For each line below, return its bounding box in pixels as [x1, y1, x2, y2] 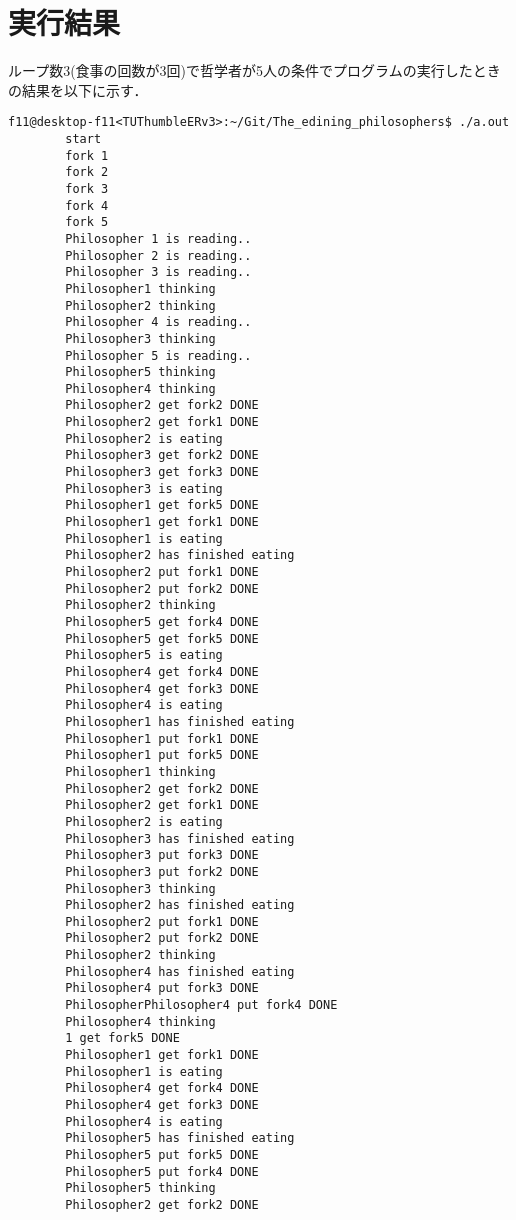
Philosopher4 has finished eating [65, 964, 295, 979]
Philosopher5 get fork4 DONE [65, 615, 259, 629]
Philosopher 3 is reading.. [65, 265, 252, 280]
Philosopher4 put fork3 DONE [65, 981, 259, 996]
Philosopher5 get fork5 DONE [65, 631, 259, 646]
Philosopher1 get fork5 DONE [65, 498, 259, 513]
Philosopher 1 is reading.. [65, 231, 252, 246]
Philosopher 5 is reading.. [65, 348, 252, 363]
